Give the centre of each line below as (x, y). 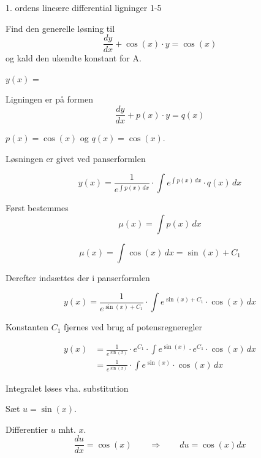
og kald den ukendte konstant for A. (74, 58)
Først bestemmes (37, 208)
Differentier (27, 429)
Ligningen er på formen (50, 99)
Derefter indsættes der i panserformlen (78, 277)
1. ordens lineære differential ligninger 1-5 (84, 7)
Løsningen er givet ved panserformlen (76, 158)
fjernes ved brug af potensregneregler (133, 327)
